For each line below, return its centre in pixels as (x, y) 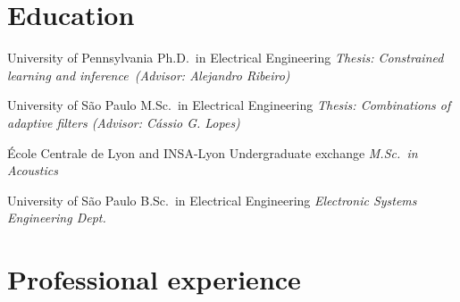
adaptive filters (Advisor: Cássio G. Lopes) (124, 122)
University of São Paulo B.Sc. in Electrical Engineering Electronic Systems (212, 200)
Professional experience (154, 279)
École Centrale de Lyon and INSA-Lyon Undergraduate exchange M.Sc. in (213, 152)
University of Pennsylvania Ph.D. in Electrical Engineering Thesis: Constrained (226, 58)
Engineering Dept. (57, 218)
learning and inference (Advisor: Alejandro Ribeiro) (149, 75)
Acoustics (33, 170)
